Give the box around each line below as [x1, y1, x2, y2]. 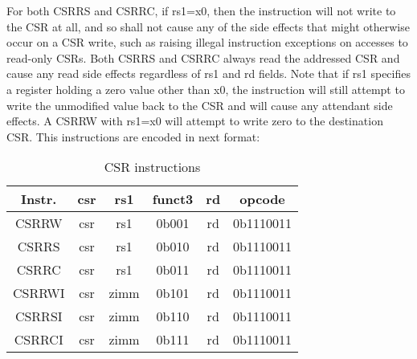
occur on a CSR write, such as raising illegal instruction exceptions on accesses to [6, 34, 408, 51]
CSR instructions [104, 157, 201, 177]
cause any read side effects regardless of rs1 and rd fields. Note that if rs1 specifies [6, 65, 411, 82]
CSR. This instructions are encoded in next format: [6, 128, 260, 145]
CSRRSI [14, 307, 63, 326]
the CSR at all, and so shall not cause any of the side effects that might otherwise [6, 18, 410, 35]
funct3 [152, 190, 194, 209]
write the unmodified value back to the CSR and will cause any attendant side [6, 96, 393, 113]
